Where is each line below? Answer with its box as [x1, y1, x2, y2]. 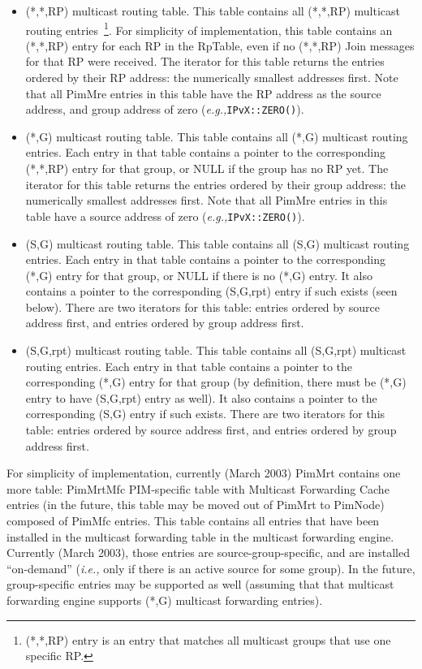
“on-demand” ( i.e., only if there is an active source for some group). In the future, [6, 559, 416, 576]
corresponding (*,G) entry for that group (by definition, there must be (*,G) [25, 373, 407, 391]
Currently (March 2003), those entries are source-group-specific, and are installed [6, 544, 410, 561]
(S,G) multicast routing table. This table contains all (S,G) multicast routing [25, 235, 410, 252]
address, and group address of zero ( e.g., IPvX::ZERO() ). [25, 101, 304, 118]
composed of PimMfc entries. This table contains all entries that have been [6, 512, 380, 529]
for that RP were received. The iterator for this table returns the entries [25, 53, 385, 70]
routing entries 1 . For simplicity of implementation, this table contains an [25, 19, 393, 38]
